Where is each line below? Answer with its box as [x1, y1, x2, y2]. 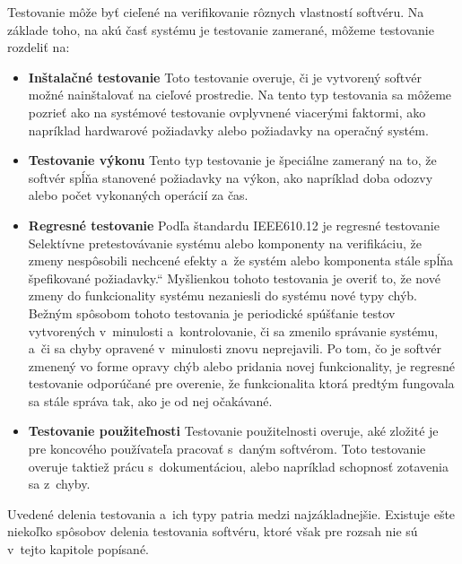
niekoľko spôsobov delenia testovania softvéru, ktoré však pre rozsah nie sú [7, 522, 418, 541]
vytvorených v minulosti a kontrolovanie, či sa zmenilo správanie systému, [28, 321, 439, 340]
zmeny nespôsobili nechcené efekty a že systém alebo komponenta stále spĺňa [28, 251, 454, 270]
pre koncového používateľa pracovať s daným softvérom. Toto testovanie [28, 439, 426, 458]
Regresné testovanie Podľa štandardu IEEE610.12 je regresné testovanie [28, 215, 440, 234]
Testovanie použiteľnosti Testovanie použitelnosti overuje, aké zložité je [28, 421, 439, 440]
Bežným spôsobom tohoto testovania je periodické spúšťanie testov [28, 303, 396, 322]
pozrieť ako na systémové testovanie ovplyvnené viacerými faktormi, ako [28, 102, 426, 121]
